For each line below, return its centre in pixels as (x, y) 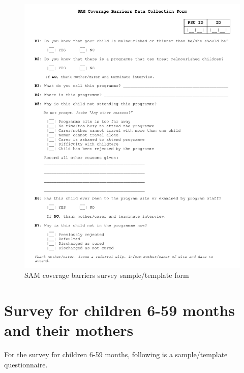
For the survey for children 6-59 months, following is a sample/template (116, 354)
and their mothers (69, 330)
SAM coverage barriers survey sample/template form (107, 275)
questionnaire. (26, 364)
